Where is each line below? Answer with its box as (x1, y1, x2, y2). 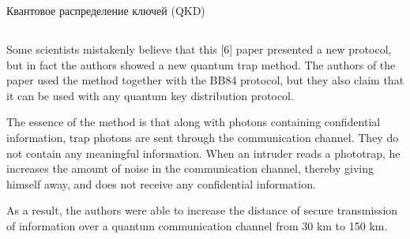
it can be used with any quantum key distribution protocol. (6, 87, 294, 103)
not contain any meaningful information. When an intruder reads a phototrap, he (6, 144, 401, 161)
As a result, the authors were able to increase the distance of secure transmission (6, 202, 398, 218)
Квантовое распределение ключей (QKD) (6, 2, 205, 18)
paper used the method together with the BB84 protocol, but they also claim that (6, 72, 404, 88)
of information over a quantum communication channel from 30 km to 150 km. (6, 217, 388, 233)
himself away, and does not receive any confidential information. (6, 175, 316, 192)
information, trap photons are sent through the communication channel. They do (6, 129, 399, 145)
